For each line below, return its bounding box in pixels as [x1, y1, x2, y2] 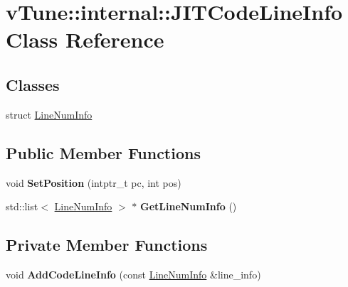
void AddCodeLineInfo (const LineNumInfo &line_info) [6, 266, 261, 281]
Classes [6, 73, 60, 95]
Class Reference [6, 25, 164, 54]
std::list [6, 199, 38, 214]
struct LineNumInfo [6, 107, 93, 121]
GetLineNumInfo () [140, 199, 237, 214]
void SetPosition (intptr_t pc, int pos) [6, 175, 181, 190]
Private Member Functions [6, 234, 208, 256]
